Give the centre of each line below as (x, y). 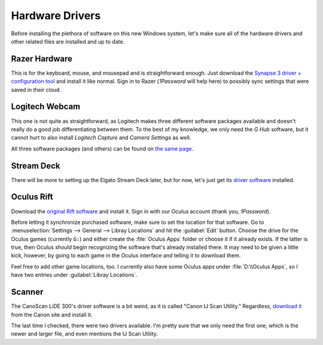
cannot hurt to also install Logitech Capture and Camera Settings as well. (101, 138)
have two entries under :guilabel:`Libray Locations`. (74, 275)
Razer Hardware (42, 59)
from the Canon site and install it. (52, 315)
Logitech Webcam (46, 107)
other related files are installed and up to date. (68, 41)
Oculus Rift (32, 197)
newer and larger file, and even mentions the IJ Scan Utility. (85, 334)
